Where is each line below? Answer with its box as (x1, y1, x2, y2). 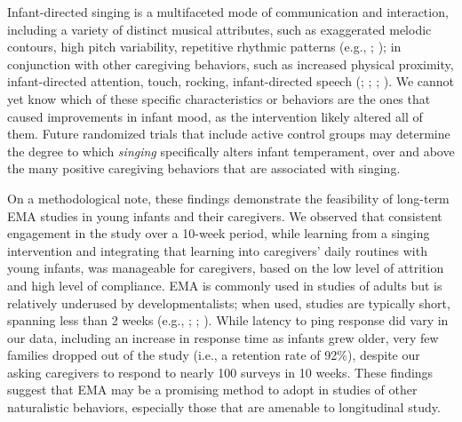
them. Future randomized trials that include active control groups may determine (7, 124, 450, 143)
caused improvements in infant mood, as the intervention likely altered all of (7, 107, 423, 125)
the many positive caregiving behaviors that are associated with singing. (7, 159, 401, 178)
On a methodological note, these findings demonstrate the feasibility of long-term (7, 188, 450, 207)
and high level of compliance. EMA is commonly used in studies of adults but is (7, 275, 442, 294)
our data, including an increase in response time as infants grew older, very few (7, 328, 439, 346)
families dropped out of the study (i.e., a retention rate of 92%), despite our (7, 346, 420, 364)
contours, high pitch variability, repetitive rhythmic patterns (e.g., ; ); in (7, 37, 402, 56)
